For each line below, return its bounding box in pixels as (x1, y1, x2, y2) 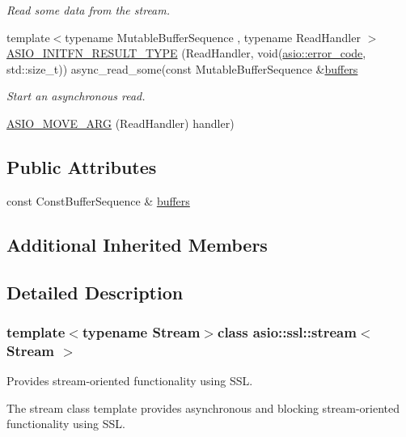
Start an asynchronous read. (6, 87, 146, 104)
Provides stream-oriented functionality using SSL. (6, 372, 253, 389)
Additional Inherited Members (6, 231, 268, 257)
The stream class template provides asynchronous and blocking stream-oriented (6, 399, 400, 416)
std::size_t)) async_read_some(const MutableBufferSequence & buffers (6, 60, 358, 77)
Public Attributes (6, 154, 157, 179)
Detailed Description (6, 279, 184, 304)
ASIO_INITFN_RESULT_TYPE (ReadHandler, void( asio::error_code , (6, 45, 366, 62)
